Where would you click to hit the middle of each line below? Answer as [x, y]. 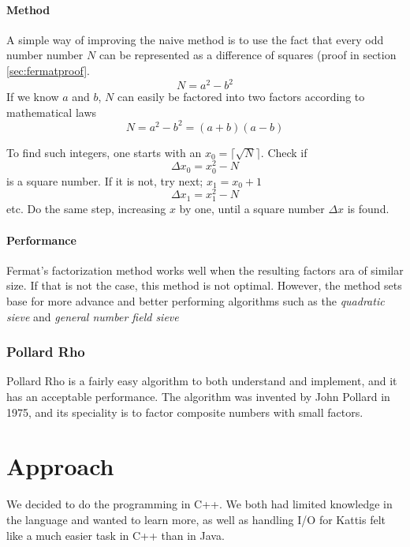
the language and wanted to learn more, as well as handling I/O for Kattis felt [196, 519]
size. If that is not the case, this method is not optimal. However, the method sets [204, 285]
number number [45, 55]
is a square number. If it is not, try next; [105, 180]
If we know [33, 97]
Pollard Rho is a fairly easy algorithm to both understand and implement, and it [202, 381]
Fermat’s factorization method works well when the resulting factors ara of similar [205, 270]
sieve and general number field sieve [93, 316]
